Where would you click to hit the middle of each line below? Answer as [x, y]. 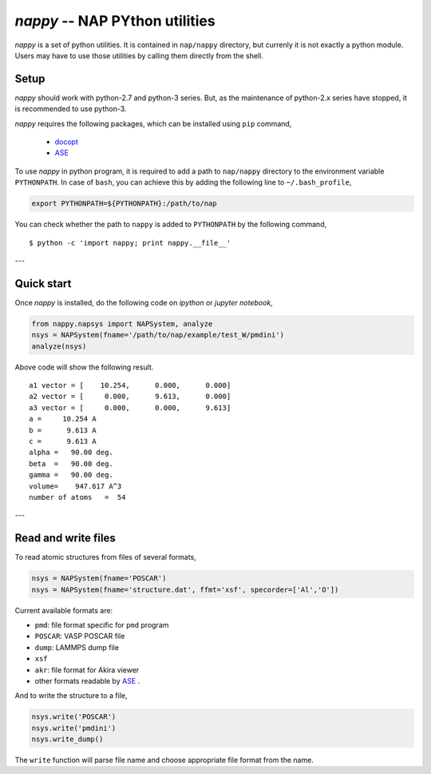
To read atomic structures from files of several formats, [106, 557]
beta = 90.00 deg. [71, 463]
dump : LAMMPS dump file [77, 647]
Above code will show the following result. [84, 367]
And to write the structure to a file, [71, 696]
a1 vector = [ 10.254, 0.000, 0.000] [130, 385]
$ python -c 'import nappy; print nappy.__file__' [130, 243]
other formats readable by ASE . [87, 680]
